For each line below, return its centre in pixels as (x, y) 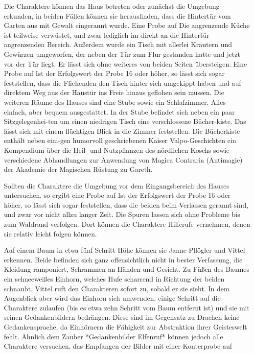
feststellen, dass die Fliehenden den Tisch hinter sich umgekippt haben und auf (123, 83)
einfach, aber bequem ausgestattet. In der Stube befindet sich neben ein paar (119, 111)
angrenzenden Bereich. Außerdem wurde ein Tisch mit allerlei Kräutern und (118, 44)
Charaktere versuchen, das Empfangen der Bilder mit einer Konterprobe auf (118, 346)
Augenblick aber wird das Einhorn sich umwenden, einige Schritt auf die (112, 298)
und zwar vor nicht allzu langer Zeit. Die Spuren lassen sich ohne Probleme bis (122, 214)
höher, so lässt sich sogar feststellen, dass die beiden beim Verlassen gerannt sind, (126, 204)
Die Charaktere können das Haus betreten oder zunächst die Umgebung (112, 6)
